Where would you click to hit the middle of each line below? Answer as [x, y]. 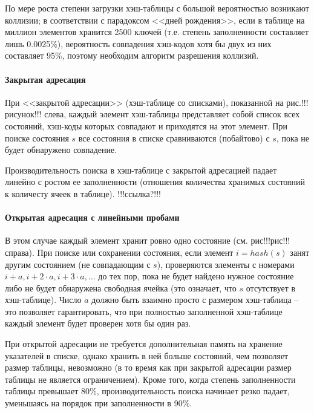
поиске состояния [37, 138]
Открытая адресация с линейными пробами [92, 217]
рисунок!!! [23, 114]
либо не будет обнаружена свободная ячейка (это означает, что [121, 288]
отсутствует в [271, 288]
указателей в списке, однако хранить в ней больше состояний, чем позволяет [147, 355]
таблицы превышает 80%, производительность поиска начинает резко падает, [147, 391]
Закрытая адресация [45, 79]
